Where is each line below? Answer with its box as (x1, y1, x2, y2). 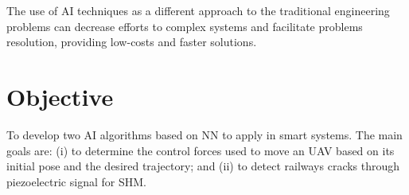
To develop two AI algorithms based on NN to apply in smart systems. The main (6, 126, 403, 142)
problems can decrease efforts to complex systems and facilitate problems (6, 18, 363, 34)
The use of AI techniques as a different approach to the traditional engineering (6, 2, 390, 18)
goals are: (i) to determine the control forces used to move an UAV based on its (6, 142, 395, 158)
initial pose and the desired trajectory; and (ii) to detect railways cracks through (6, 158, 400, 174)
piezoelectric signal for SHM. (6, 173, 146, 189)
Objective (6, 80, 114, 112)
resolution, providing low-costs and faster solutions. (6, 33, 257, 50)
